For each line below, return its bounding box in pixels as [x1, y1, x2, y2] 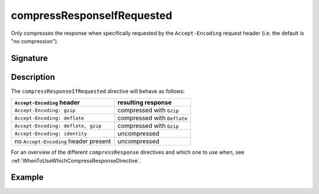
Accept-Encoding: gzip [14, 107, 76, 114]
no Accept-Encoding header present [14, 137, 112, 145]
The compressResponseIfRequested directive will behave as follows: [11, 88, 185, 95]
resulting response [117, 98, 172, 106]
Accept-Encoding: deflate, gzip [14, 122, 102, 129]
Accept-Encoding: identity [14, 130, 87, 137]
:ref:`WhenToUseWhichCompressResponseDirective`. [11, 157, 141, 164]
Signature [11, 53, 48, 63]
